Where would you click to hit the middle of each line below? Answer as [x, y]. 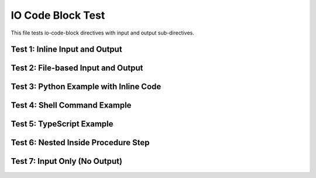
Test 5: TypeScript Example [62, 124]
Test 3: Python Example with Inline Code [86, 87]
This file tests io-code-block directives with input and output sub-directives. [102, 33]
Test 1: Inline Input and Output [66, 49]
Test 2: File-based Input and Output [77, 68]
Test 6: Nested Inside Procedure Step [80, 143]
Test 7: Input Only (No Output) [67, 161]
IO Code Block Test [58, 15]
